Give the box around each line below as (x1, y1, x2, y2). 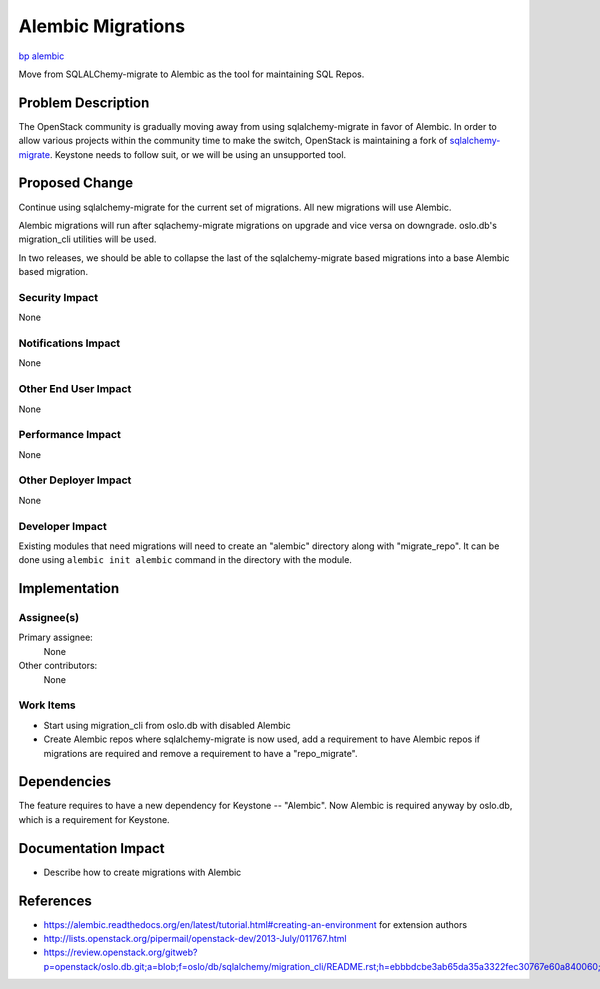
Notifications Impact (18, 336, 121, 350)
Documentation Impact (18, 840, 165, 857)
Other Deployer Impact (18, 473, 132, 487)
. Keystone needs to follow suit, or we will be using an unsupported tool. (49, 148, 347, 160)
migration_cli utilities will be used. (18, 233, 157, 245)
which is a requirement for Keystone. (18, 813, 170, 825)
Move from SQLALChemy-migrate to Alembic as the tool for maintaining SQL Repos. (18, 68, 365, 80)
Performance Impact (18, 428, 122, 442)
